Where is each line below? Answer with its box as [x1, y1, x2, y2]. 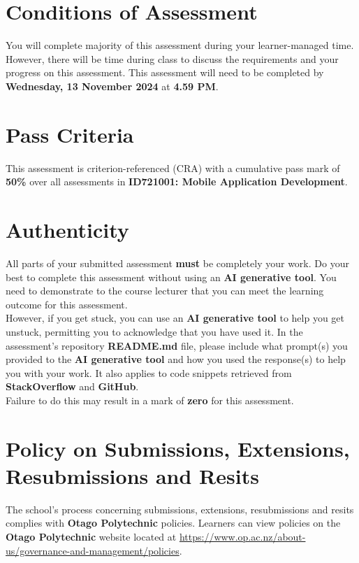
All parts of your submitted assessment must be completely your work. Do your [6, 255, 349, 270]
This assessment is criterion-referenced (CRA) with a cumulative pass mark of [6, 160, 340, 175]
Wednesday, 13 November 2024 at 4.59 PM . [6, 78, 219, 93]
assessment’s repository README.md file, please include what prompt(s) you [6, 338, 348, 352]
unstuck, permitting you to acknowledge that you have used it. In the [6, 324, 303, 338]
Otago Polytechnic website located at [6, 529, 177, 543]
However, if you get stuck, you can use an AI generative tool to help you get [6, 311, 345, 325]
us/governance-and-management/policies [6, 543, 179, 557]
